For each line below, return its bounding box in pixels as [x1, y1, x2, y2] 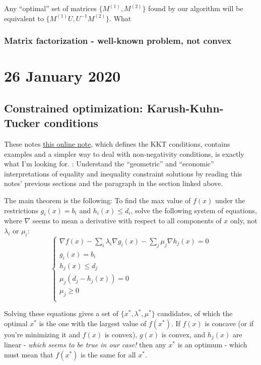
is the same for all [81, 349, 136, 359]
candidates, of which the [157, 308, 233, 319]
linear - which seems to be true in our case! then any [4, 339, 166, 350]
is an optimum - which [177, 339, 247, 350]
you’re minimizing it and [4, 329, 80, 339]
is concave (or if [205, 318, 254, 328]
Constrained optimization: [4, 100, 143, 115]
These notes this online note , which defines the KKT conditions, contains [4, 139, 230, 149]
